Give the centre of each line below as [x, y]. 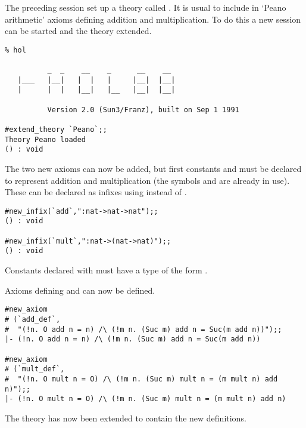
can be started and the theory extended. [78, 31]
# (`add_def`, [33, 319]
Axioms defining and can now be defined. [80, 290]
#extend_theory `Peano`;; [56, 130]
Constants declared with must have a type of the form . [106, 270]
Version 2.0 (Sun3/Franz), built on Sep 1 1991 [143, 110]
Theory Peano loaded [46, 139]
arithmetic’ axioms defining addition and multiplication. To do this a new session [153, 19]
